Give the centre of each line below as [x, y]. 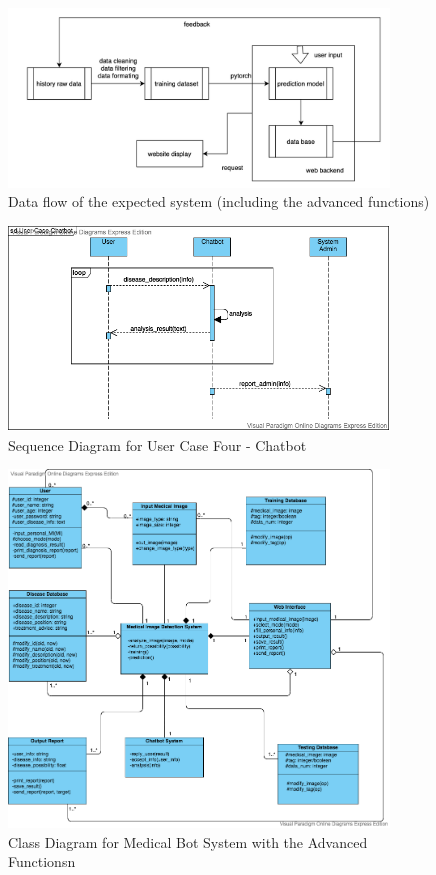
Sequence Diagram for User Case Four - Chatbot [157, 444]
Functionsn [42, 861]
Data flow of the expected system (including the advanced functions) [219, 201]
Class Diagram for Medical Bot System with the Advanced [188, 841]
